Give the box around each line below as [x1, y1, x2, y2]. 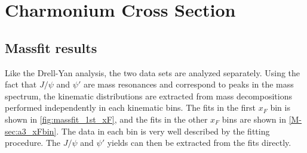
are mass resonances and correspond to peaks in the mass [83, 78, 294, 90]
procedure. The [5, 136, 61, 149]
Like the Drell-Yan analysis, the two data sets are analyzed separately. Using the [5, 66, 300, 79]
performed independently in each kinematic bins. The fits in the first [5, 101, 256, 114]
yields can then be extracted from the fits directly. [107, 136, 291, 149]
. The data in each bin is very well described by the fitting [56, 124, 270, 137]
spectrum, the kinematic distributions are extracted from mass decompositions [5, 89, 292, 102]
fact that [5, 78, 37, 90]
